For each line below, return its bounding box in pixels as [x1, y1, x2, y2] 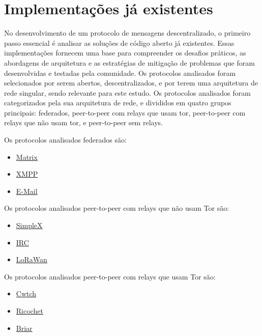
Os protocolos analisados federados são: [4, 134, 127, 145]
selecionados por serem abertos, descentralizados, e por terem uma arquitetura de [4, 77, 258, 88]
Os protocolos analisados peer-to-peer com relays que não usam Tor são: [4, 203, 229, 213]
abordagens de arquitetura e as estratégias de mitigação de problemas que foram [4, 57, 255, 68]
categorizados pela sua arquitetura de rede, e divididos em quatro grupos [4, 97, 231, 108]
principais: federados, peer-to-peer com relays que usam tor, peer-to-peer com [4, 107, 246, 118]
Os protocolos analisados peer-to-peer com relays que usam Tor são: [4, 271, 216, 282]
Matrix [16, 151, 38, 162]
